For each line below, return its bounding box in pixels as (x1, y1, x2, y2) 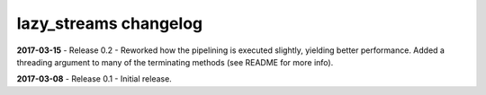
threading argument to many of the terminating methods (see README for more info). (16, 56, 334, 67)
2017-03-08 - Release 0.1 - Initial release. (16, 73, 173, 84)
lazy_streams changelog (16, 13, 202, 33)
